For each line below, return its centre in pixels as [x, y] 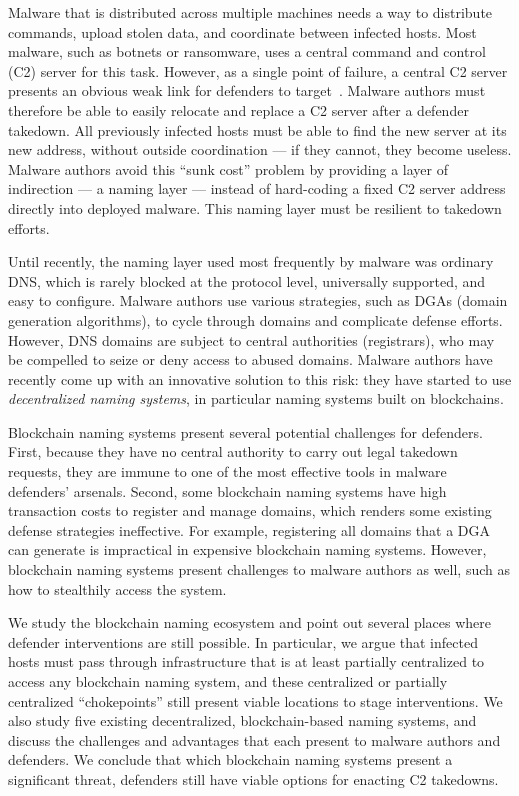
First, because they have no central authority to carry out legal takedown [233, 451]
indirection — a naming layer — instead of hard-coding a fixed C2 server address [257, 188]
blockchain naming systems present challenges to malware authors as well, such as [259, 569]
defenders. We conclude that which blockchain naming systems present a [230, 759]
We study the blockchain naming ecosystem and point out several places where [250, 622]
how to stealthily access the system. [117, 588]
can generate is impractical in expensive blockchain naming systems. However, [247, 549]
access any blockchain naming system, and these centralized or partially [228, 681]
